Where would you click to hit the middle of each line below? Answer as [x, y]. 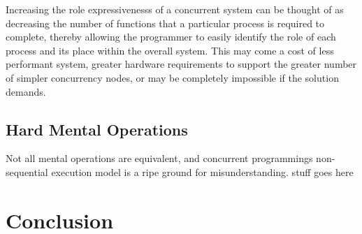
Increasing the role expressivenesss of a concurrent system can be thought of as [175, 9]
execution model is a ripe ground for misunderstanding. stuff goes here [202, 171]
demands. [26, 91]
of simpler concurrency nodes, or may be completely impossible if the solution [172, 77]
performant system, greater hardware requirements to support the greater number [181, 64]
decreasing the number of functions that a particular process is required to [165, 23]
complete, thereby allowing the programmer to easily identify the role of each [171, 37]
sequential [27, 171]
